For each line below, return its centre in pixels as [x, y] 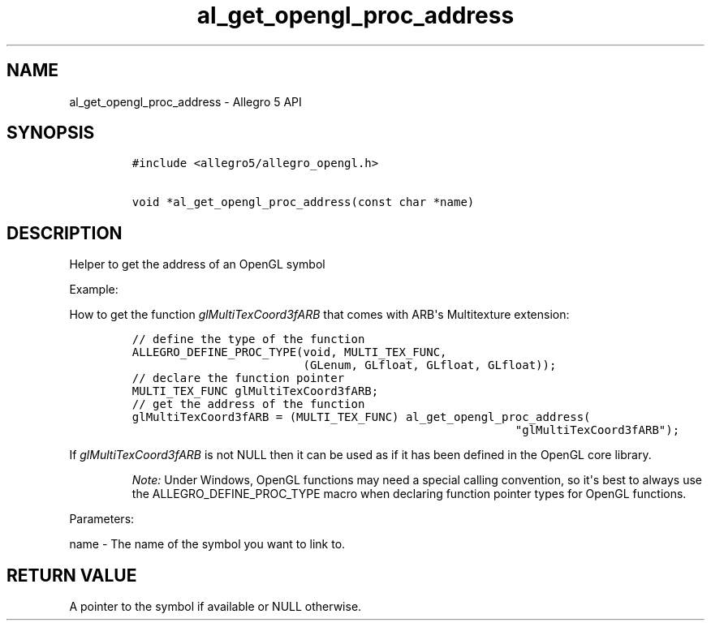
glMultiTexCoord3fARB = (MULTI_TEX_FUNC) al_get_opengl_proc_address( [361, 417]
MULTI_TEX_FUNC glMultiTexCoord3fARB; [255, 391]
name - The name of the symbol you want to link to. [207, 544]
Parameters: [102, 519]
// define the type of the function [248, 339]
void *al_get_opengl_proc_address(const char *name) [303, 202]
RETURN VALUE [72, 575]
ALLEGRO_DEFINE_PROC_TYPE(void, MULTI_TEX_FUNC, [289, 352]
